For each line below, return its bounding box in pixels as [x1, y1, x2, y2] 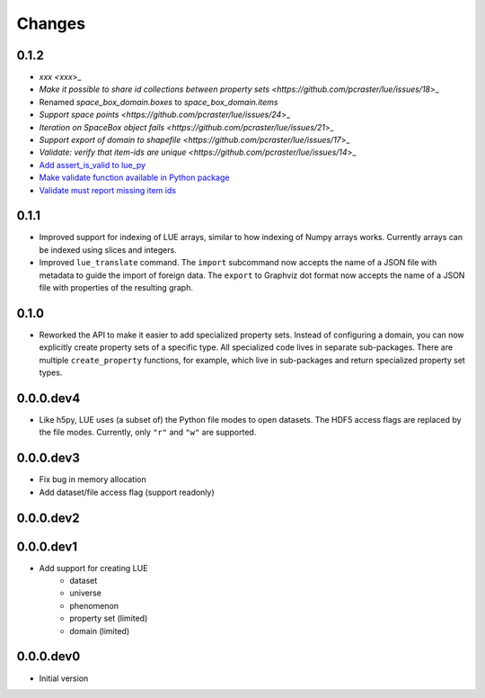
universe [69, 587, 102, 598]
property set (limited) [69, 613, 148, 624]
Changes [16, 13, 85, 33]
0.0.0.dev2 [16, 510, 80, 525]
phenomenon [69, 600, 119, 611]
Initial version [39, 673, 89, 684]
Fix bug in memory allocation [39, 474, 147, 485]
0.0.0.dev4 [16, 390, 81, 406]
